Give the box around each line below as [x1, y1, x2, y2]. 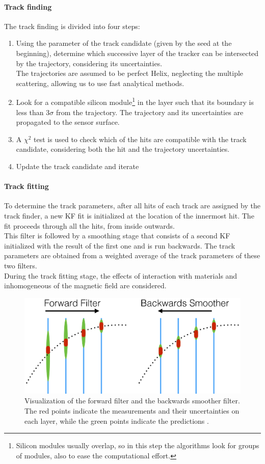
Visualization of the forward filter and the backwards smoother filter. [24, 395, 240, 406]
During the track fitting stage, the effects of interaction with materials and [4, 270, 237, 281]
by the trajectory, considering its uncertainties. [16, 58, 163, 68]
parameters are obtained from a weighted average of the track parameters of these [4, 250, 260, 261]
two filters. [4, 260, 37, 270]
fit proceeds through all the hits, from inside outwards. [4, 220, 175, 231]
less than [16, 106, 44, 117]
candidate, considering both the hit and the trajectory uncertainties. [16, 144, 230, 154]
